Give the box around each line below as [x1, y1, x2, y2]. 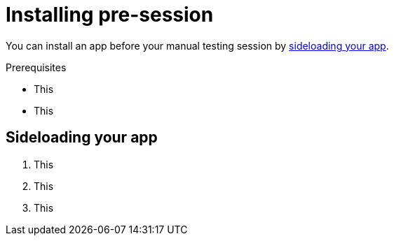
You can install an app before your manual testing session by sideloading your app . [6, 39, 389, 52]
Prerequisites [6, 61, 67, 73]
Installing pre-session [6, 3, 214, 27]
